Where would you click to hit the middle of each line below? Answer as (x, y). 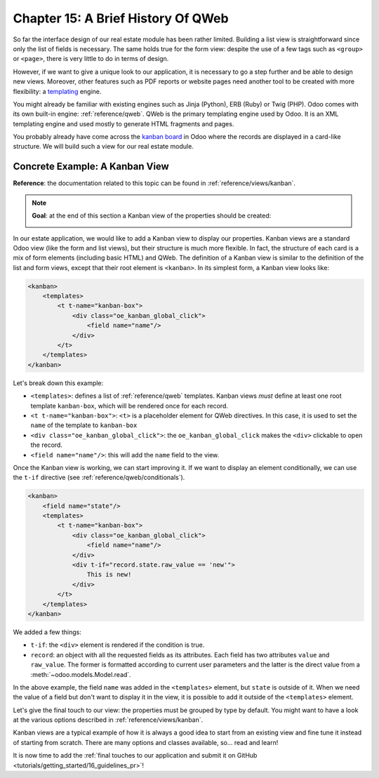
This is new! (109, 575)
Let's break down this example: (58, 383)
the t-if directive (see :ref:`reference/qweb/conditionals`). (99, 478)
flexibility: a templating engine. (57, 91)
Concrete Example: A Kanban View (91, 167)
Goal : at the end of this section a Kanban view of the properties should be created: (152, 216)
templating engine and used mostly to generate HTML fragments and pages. (124, 123)
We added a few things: (47, 632)
